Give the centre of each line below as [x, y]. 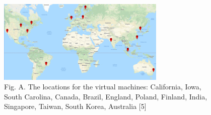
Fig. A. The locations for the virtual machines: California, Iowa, [103, 87]
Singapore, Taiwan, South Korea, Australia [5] [75, 106]
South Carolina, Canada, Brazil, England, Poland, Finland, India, [106, 96]
